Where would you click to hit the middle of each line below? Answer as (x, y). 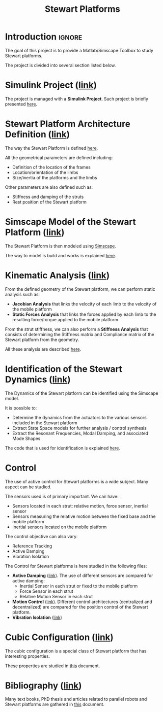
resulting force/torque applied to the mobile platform (65, 319)
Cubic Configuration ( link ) (59, 637)
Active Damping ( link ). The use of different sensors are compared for (82, 576)
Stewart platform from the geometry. (42, 339)
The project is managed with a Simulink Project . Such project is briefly (77, 99)
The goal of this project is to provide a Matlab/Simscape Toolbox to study (79, 50)
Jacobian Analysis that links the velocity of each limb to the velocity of (84, 304)
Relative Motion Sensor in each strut (56, 596)
